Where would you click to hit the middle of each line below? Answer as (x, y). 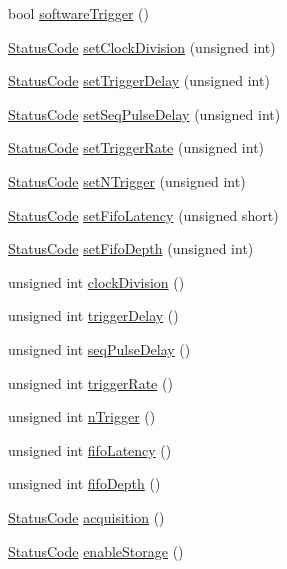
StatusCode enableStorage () (96, 550)
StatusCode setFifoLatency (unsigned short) (143, 214)
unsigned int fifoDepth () (84, 483)
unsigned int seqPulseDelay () (99, 348)
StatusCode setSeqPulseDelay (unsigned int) (144, 113)
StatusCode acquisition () (86, 516)
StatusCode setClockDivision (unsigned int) (142, 46)
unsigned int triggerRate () (90, 382)
